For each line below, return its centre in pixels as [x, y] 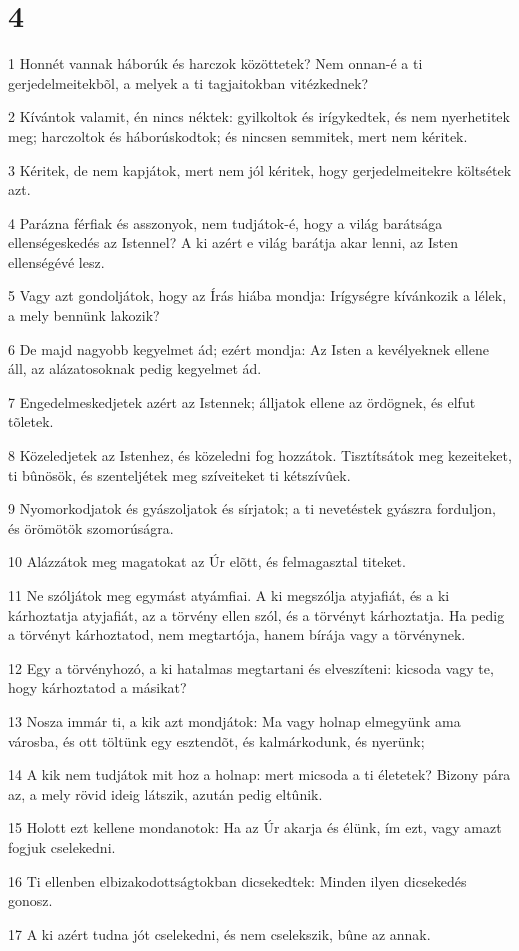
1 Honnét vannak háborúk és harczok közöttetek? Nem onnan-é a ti [215, 63]
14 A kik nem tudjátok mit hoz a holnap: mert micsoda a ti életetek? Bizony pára [259, 774]
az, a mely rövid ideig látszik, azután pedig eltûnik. [165, 793]
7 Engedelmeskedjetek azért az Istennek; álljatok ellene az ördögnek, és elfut [242, 401]
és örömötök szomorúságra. [91, 527]
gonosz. [30, 900]
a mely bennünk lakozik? [84, 315]
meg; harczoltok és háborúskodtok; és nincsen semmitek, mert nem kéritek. [238, 135]
